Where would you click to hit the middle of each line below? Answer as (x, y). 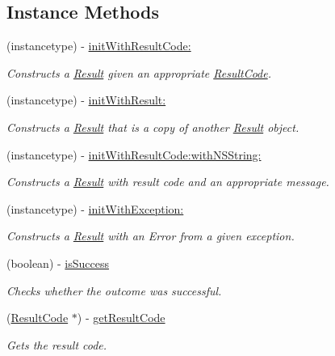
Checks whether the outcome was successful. (114, 290)
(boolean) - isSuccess (58, 263)
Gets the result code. (57, 344)
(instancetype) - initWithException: (95, 208)
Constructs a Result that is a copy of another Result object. (153, 127)
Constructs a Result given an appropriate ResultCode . (139, 72)
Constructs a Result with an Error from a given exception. (151, 236)
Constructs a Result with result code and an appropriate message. (168, 182)
